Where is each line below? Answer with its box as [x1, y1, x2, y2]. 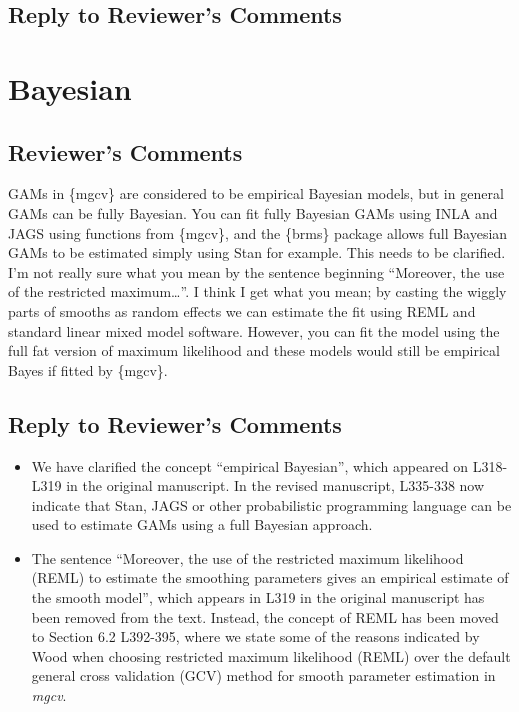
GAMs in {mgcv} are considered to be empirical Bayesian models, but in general [8, 183, 504, 204]
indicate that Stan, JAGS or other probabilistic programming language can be [31, 494, 512, 515]
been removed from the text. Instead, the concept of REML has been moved [31, 606, 499, 627]
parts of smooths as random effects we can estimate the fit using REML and [8, 300, 476, 321]
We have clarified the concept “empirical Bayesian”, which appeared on [31, 455, 469, 476]
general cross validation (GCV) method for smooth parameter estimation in [31, 665, 496, 686]
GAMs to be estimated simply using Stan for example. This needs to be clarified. [8, 242, 506, 263]
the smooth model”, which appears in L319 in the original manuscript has [31, 587, 485, 608]
